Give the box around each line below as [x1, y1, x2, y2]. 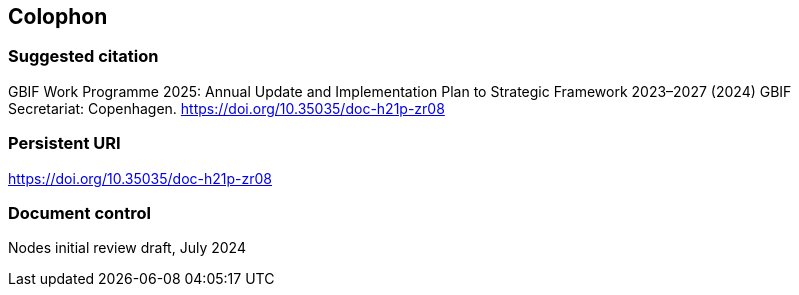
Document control [8, 202, 151, 223]
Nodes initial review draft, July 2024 [8, 239, 246, 257]
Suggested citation [8, 46, 159, 67]
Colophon [8, 4, 108, 29]
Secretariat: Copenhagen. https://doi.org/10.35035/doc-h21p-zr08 [8, 99, 445, 117]
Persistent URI [8, 133, 121, 154]
